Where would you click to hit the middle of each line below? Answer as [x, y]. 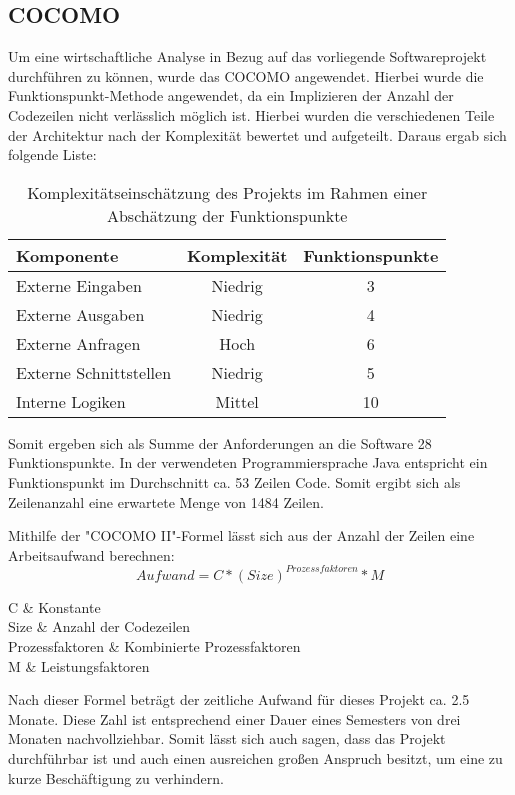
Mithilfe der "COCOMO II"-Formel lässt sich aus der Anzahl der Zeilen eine [241, 535]
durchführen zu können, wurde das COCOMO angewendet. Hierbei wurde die [246, 75]
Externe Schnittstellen [94, 372]
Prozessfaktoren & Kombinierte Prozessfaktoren [154, 646]
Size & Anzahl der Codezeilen [99, 626]
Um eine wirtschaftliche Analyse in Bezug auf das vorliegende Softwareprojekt [247, 56]
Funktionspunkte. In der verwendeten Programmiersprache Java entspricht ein [248, 462]
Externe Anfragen [78, 343]
